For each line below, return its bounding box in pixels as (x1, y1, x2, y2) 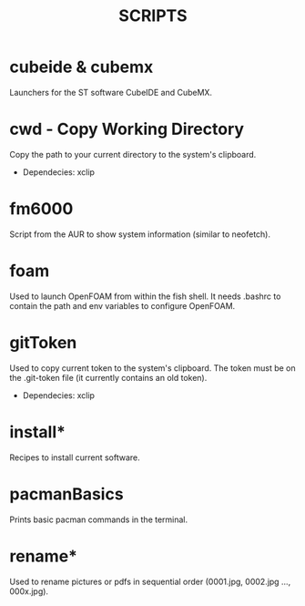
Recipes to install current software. (9, 452, 141, 463)
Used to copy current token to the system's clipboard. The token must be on (9, 362, 296, 374)
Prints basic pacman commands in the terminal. (9, 514, 188, 525)
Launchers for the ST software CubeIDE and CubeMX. (9, 87, 212, 98)
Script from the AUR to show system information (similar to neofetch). (9, 229, 271, 240)
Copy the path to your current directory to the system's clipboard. (9, 149, 257, 159)
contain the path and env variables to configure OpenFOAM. (9, 300, 236, 311)
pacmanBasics (9, 484, 125, 504)
